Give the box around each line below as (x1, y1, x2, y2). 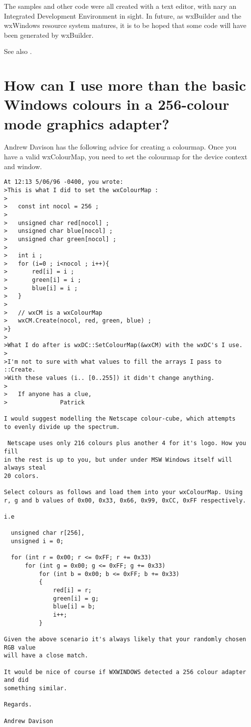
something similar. (4, 684, 67, 692)
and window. (4, 161, 42, 171)
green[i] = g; (53, 595, 99, 602)
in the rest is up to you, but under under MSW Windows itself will (4, 456, 232, 463)
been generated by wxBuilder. (4, 29, 94, 40)
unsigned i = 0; (11, 538, 64, 545)
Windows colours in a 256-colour (4, 94, 229, 114)
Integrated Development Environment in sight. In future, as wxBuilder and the (4, 10, 241, 21)
